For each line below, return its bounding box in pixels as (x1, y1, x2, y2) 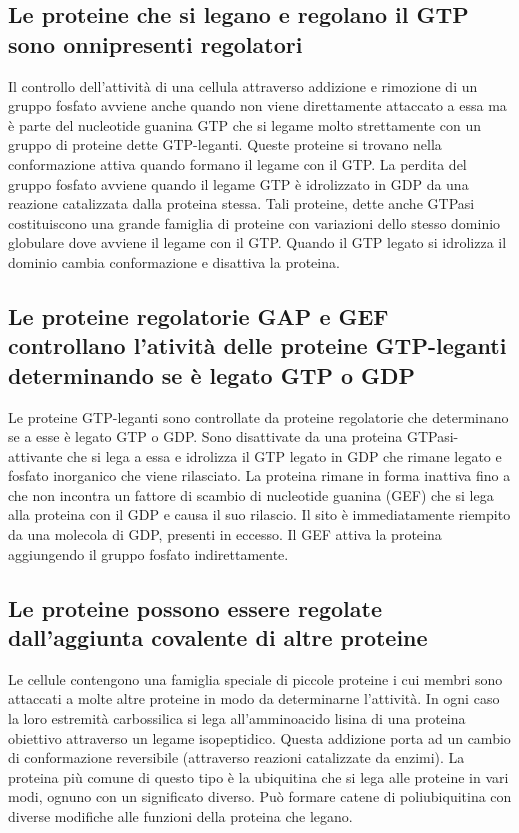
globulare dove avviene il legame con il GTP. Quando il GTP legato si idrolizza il (8, 232, 507, 253)
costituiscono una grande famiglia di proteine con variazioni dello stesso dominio (8, 212, 501, 233)
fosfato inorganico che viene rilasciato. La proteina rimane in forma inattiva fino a (8, 465, 511, 486)
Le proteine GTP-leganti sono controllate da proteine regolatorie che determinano (8, 406, 509, 427)
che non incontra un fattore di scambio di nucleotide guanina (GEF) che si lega (8, 484, 494, 505)
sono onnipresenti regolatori (8, 28, 303, 59)
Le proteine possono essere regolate (8, 592, 382, 623)
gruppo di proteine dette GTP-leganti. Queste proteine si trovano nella (8, 134, 442, 155)
